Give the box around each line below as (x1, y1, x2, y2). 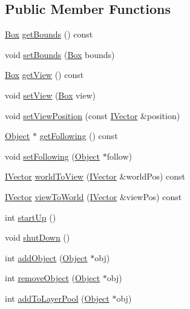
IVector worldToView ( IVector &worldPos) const (5, 170, 186, 183)
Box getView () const (5, 68, 84, 81)
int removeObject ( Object (5, 272, 100, 284)
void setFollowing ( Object (5, 149, 100, 162)
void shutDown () (5, 231, 70, 244)
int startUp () (5, 210, 56, 223)
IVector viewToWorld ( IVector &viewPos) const (5, 190, 182, 203)
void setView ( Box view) (5, 88, 96, 101)
